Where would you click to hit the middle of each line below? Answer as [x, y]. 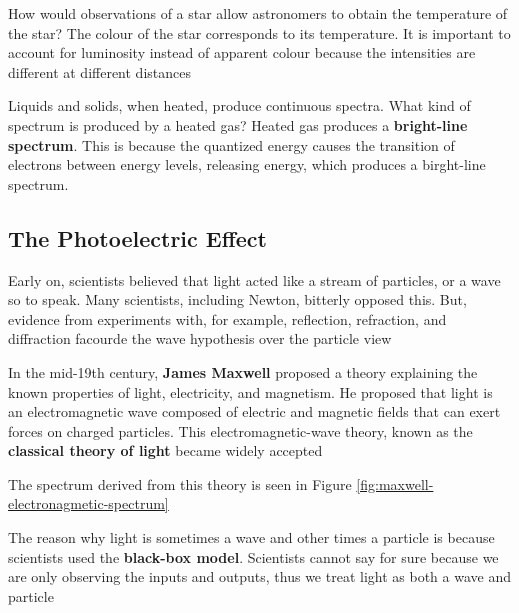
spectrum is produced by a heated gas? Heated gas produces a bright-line [238, 124]
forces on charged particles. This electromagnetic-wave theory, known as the [240, 430]
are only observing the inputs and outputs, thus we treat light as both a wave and [259, 576]
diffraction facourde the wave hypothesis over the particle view [200, 338]
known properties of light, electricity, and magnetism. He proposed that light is [250, 391]
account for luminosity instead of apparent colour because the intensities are [242, 52]
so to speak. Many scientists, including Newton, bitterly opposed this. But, [237, 299]
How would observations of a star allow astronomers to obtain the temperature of [258, 13]
